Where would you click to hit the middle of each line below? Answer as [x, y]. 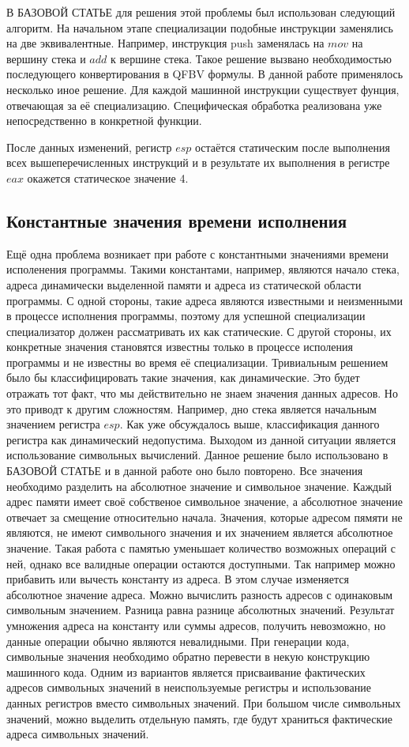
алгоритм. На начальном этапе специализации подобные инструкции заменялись [200, 27]
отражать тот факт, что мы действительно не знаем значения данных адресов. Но [202, 393]
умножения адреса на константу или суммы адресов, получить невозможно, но [196, 625]
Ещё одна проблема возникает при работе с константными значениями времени [197, 253]
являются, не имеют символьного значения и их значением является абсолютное [200, 532]
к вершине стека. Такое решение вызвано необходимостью [251, 58]
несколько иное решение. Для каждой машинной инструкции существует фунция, [203, 89]
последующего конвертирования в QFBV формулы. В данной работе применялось [205, 74]
